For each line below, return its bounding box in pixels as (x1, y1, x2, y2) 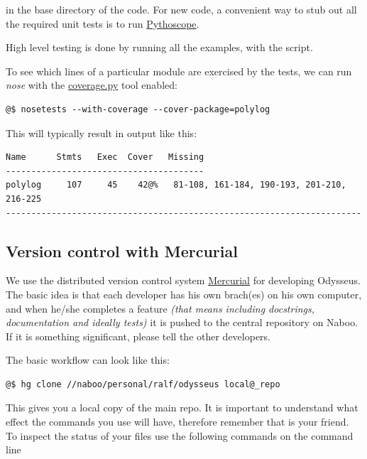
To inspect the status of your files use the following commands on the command (6, 428, 354, 443)
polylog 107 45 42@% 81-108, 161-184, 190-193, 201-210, (6, 180, 346, 190)
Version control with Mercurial (6, 239, 238, 261)
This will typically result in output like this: (6, 125, 197, 140)
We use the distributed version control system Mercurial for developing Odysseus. (6, 273, 361, 288)
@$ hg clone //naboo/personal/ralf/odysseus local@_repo (6, 379, 280, 389)
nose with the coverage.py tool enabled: (6, 77, 177, 92)
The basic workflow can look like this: (6, 352, 170, 367)
